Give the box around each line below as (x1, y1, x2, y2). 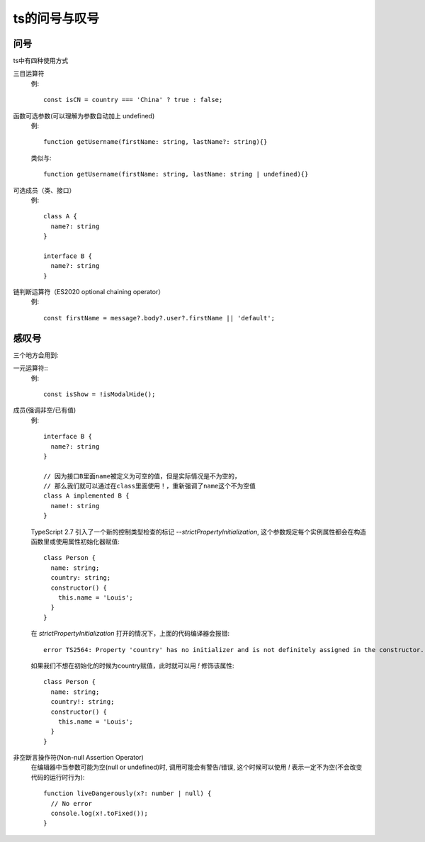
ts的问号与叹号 (13, 11, 99, 26)
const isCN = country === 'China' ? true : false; (43, 96, 223, 104)
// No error (50, 799, 92, 807)
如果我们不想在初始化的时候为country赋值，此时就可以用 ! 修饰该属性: (30, 661, 234, 670)
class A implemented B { (43, 492, 130, 500)
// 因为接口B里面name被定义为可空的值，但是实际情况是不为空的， (43, 472, 241, 480)
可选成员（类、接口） (13, 186, 76, 194)
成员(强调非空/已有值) (13, 406, 76, 415)
